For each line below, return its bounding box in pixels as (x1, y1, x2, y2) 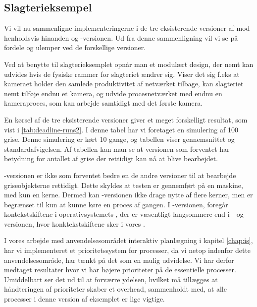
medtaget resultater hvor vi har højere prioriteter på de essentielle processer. (4, 264, 236, 275)
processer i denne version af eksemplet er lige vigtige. (4, 294, 165, 304)
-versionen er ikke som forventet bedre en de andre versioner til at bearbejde (4, 170, 236, 180)
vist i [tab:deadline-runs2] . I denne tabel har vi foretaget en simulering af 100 (4, 124, 238, 134)
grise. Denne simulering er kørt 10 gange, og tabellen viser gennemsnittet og (4, 134, 235, 144)
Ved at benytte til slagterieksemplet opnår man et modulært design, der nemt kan (4, 59, 254, 69)
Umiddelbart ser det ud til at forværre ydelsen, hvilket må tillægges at (4, 274, 218, 284)
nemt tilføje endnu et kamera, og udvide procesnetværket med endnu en (4, 88, 222, 98)
